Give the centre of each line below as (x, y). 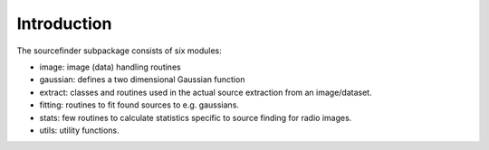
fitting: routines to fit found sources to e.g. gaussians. (139, 105)
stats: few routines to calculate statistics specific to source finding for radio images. (196, 117)
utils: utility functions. (79, 130)
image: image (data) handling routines (110, 67)
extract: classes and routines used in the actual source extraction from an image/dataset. (206, 92)
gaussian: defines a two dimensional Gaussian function (142, 80)
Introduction (64, 23)
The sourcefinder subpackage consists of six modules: (119, 51)
